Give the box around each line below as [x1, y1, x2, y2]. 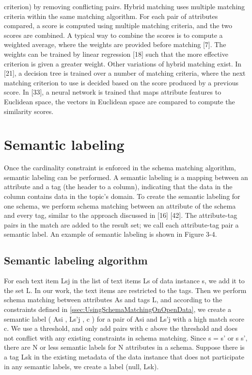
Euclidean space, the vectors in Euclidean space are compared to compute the [4, 96, 235, 106]
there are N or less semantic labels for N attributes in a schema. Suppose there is [4, 342, 245, 352]
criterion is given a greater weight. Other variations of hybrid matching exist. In [4, 58, 242, 68]
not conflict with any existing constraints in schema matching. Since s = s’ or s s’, [4, 332, 248, 342]
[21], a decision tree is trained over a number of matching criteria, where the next [4, 68, 246, 78]
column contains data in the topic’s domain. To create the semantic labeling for [4, 191, 240, 201]
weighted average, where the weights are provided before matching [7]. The [4, 39, 226, 49]
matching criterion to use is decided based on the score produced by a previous [4, 77, 238, 87]
